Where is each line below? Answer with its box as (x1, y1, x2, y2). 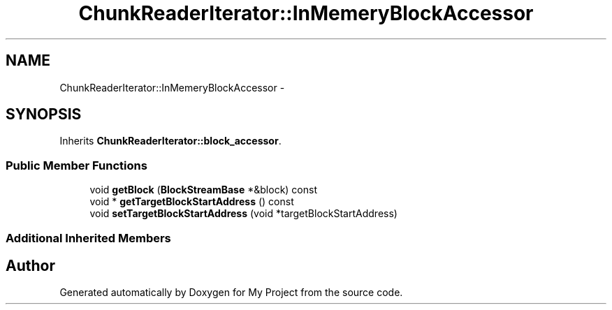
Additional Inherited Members (6, 230, 171, 245)
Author (6, 256, 55, 274)
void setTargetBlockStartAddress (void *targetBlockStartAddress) (89, 207, 398, 220)
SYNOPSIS (6, 105, 82, 124)
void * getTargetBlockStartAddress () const (89, 195, 294, 208)
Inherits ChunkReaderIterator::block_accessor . (59, 135, 282, 147)
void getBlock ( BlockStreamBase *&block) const (89, 184, 317, 196)
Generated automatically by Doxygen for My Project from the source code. (59, 286, 403, 299)
